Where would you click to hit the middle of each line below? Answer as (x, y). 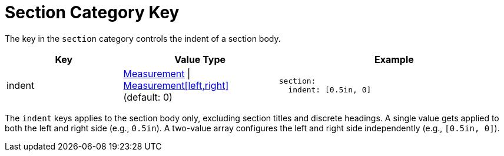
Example (394, 59)
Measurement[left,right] (176, 85)
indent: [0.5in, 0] (330, 89)
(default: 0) (148, 97)
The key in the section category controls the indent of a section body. (143, 38)
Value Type (200, 59)
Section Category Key (92, 12)
